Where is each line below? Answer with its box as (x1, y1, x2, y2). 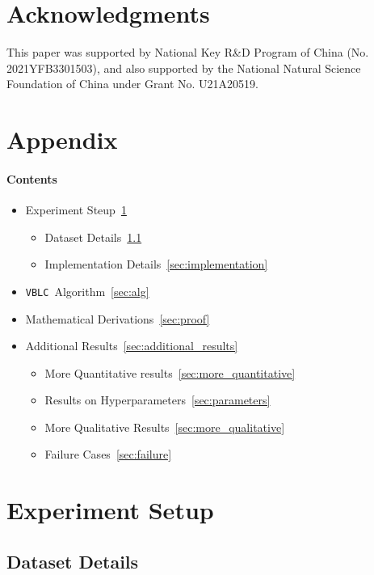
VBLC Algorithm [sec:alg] (25, 282, 149, 299)
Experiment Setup (6, 493, 214, 526)
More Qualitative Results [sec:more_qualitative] (44, 418, 285, 435)
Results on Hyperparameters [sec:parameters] (44, 391, 271, 408)
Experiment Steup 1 (25, 201, 127, 218)
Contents (6, 170, 57, 187)
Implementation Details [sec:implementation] (44, 256, 268, 273)
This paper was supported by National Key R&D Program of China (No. (6, 44, 369, 61)
